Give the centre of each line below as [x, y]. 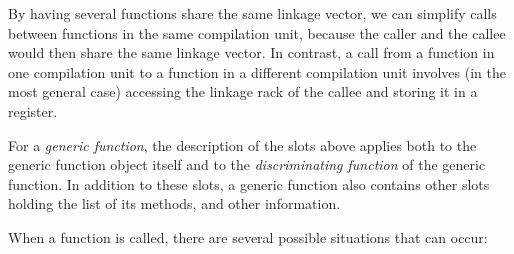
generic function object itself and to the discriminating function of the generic [247, 164]
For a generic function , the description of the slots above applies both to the [242, 144]
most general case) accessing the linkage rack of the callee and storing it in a [243, 91]
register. [33, 110]
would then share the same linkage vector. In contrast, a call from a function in [251, 52]
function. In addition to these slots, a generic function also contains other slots [249, 183]
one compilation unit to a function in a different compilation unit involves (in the [257, 71]
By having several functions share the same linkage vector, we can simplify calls [252, 13]
